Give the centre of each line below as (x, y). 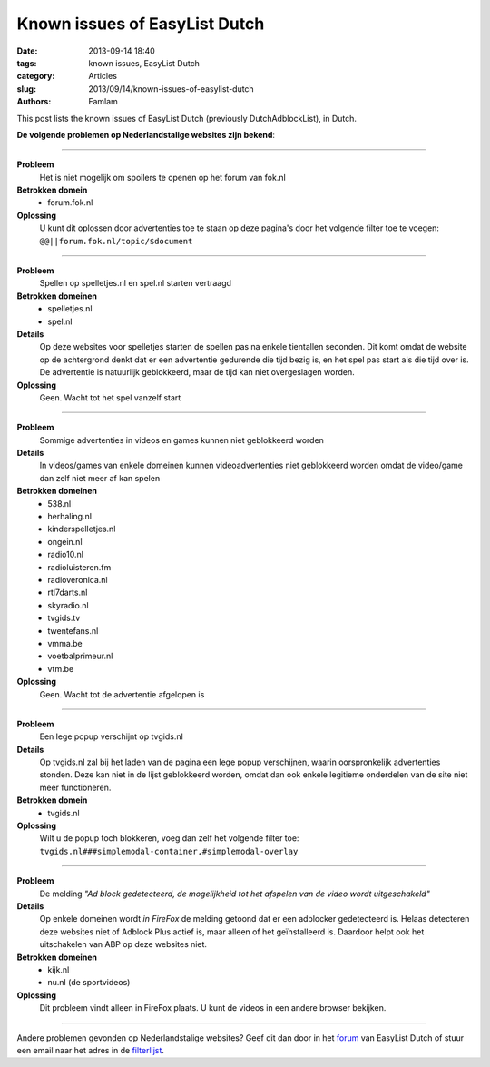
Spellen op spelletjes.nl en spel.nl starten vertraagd (135, 283)
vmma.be (65, 643)
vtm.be (61, 668)
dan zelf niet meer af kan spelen (100, 478)
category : (36, 76)
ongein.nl (65, 541)
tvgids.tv (64, 618)
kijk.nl (59, 969)
